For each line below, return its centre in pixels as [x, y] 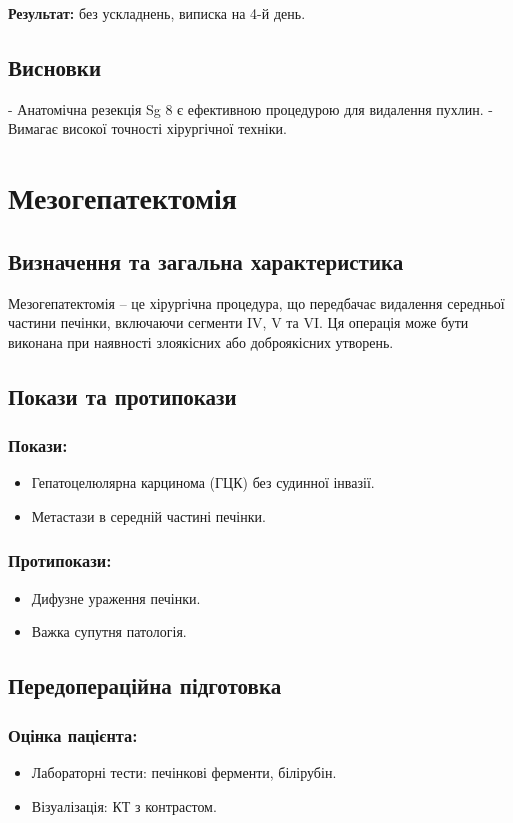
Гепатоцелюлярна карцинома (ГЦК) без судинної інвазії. [203, 482]
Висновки [55, 66]
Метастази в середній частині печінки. [148, 515]
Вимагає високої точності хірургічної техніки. [147, 128]
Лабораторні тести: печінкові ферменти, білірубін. [184, 771]
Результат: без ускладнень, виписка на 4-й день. [157, 13]
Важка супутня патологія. [109, 631]
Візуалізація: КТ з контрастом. [124, 805]
